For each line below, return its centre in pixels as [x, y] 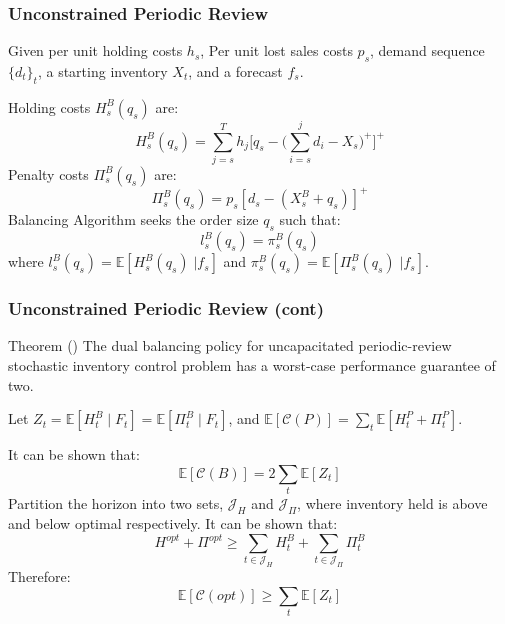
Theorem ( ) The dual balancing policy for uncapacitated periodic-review [230, 345]
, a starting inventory [102, 71]
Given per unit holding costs [95, 50]
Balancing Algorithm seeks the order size [133, 219]
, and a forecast [235, 71]
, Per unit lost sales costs [276, 50]
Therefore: [39, 576]
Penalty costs [48, 173]
